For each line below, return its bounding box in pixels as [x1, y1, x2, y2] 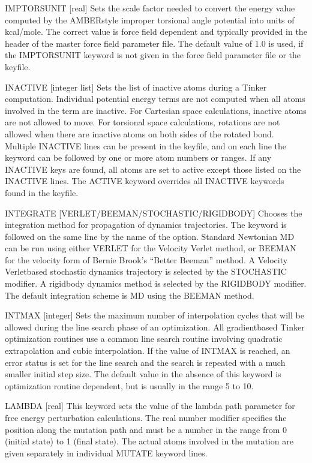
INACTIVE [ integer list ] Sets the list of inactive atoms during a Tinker [5, 80, 267, 93]
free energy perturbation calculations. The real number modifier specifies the [5, 411, 287, 423]
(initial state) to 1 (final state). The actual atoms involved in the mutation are [5, 435, 293, 447]
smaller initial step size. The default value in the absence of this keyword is [5, 368, 281, 380]
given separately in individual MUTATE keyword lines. [5, 446, 208, 459]
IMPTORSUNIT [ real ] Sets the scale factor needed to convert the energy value [5, 2, 295, 14]
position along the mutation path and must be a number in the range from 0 [5, 423, 287, 435]
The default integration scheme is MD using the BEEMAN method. [5, 288, 254, 301]
